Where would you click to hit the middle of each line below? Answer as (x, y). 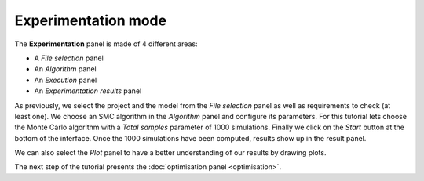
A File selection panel (69, 58)
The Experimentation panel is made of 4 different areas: (106, 44)
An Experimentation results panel (88, 91)
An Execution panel (66, 80)
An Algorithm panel (66, 69)
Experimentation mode (91, 20)
